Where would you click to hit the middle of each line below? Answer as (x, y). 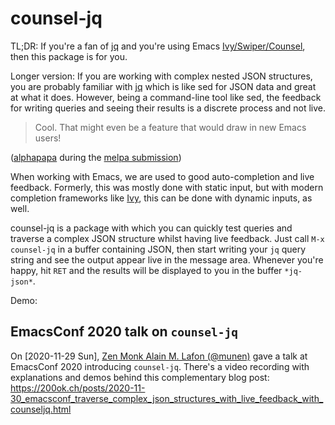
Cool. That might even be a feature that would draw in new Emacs (170, 127)
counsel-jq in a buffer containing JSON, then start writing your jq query (158, 249)
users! (48, 138)
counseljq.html (41, 409)
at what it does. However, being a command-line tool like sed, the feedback (166, 97)
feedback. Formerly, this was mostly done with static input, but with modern (167, 187)
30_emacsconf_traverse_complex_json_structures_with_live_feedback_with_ (167, 398)
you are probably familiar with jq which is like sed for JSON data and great (163, 86)
